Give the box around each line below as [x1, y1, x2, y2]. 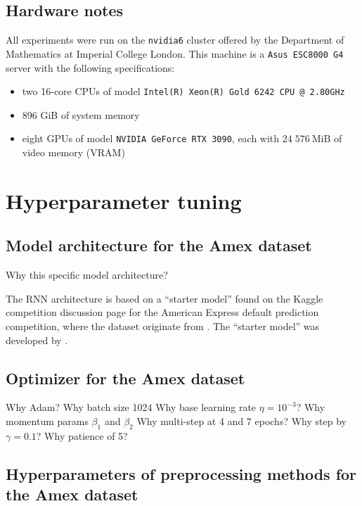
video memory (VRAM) [22, 145, 125, 160]
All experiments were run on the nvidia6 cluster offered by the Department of [6, 32, 344, 47]
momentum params [6, 413, 89, 428]
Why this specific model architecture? [6, 267, 168, 282]
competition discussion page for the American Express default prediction [6, 305, 319, 320]
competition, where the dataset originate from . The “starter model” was [6, 318, 320, 333]
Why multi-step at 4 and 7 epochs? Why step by [136, 413, 347, 428]
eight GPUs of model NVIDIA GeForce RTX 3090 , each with [22, 131, 280, 146]
